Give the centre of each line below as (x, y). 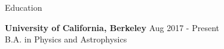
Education (24, 7)
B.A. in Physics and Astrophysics (66, 39)
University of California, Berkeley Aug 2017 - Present (112, 27)
